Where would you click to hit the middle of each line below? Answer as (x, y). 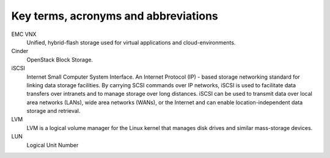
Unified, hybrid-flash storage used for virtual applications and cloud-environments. (131, 42)
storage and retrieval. (53, 111)
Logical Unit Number (53, 145)
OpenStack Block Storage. (60, 59)
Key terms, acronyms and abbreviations (115, 16)
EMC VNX (24, 34)
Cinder (20, 51)
